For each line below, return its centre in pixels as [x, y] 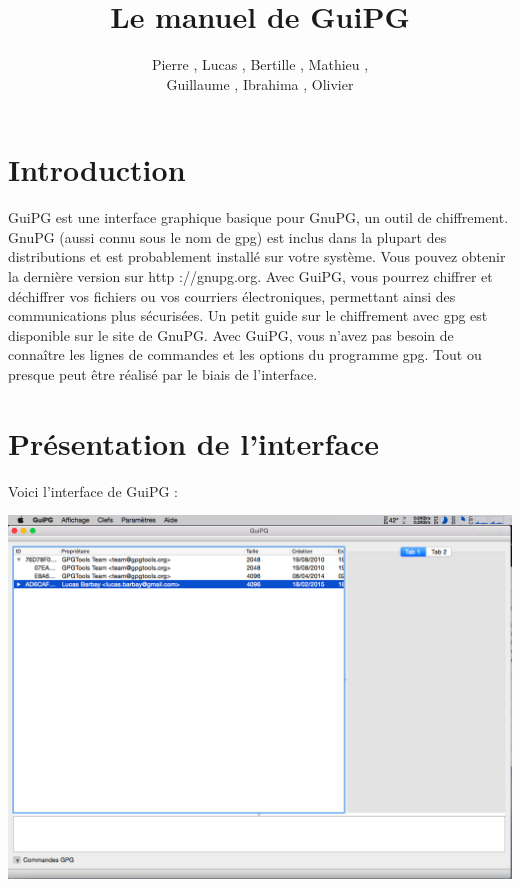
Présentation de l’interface [194, 442]
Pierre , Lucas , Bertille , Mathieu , [260, 64]
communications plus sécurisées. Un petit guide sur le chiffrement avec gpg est [248, 315]
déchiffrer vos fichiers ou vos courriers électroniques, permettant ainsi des [232, 295]
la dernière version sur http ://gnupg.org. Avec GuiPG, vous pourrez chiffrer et [250, 276]
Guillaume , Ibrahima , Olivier [260, 83]
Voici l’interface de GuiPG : [93, 490]
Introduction [97, 169]
